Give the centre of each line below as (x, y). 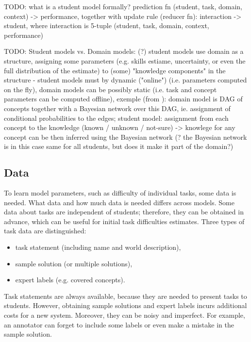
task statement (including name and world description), (98, 247)
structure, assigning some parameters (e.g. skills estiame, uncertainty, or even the (125, 60)
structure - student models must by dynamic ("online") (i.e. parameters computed (125, 80)
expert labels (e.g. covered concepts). (70, 280)
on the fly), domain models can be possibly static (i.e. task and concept (110, 89)
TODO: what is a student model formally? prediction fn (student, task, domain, (123, 6)
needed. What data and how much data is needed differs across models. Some (119, 202)
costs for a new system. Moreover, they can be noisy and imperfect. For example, (125, 315)
